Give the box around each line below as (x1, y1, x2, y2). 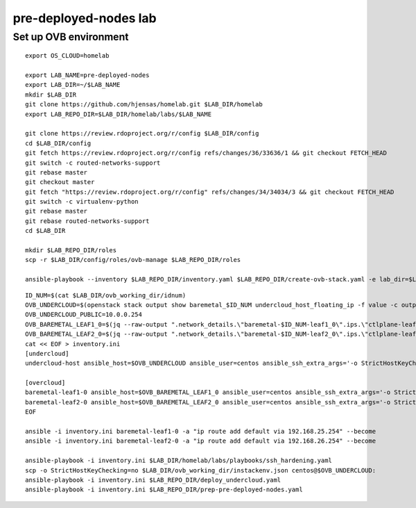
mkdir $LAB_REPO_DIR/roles (25, 247, 117, 254)
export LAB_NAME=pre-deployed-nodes (25, 71, 150, 79)
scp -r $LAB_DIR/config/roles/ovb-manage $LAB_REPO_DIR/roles (25, 256, 241, 264)
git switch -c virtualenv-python (25, 198, 139, 206)
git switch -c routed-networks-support (25, 158, 161, 167)
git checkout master (25, 178, 95, 186)
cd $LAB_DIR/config (25, 139, 92, 147)
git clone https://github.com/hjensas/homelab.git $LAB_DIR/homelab (25, 101, 263, 108)
